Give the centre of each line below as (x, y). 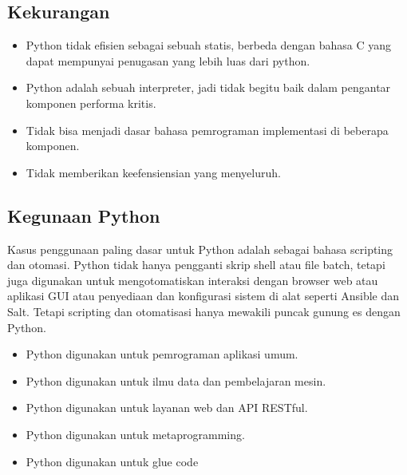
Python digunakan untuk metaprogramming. (135, 434)
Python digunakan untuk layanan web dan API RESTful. (167, 408)
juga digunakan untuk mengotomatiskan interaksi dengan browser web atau (193, 280)
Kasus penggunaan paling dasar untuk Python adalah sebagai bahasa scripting (200, 249)
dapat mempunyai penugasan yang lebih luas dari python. (168, 60)
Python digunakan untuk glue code (112, 461)
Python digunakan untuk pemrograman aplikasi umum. (162, 354)
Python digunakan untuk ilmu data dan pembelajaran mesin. (176, 380)
